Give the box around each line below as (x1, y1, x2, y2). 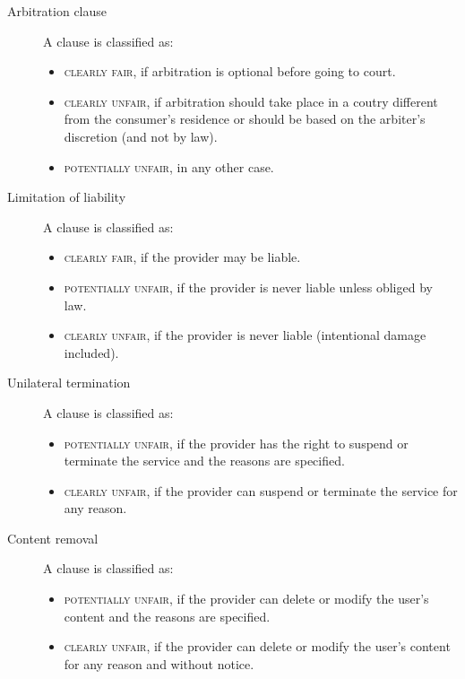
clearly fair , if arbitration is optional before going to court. (64, 62, 396, 81)
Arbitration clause (7, 2, 108, 20)
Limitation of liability (7, 187, 126, 206)
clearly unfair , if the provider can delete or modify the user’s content (64, 637, 451, 656)
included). (64, 343, 119, 361)
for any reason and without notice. (64, 654, 254, 673)
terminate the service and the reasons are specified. (64, 451, 345, 470)
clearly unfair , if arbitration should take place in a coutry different (64, 91, 438, 110)
